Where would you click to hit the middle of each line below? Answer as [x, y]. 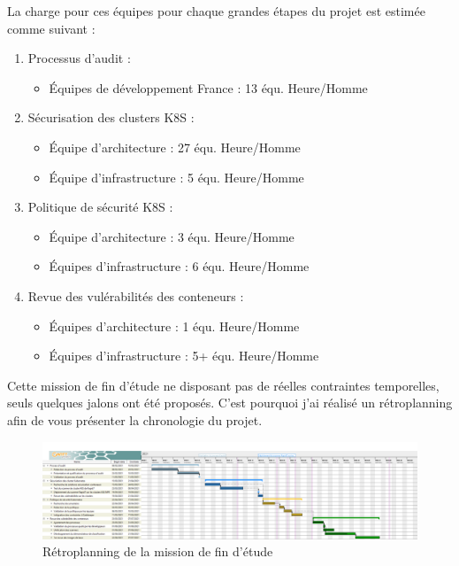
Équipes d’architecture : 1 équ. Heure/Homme [174, 326]
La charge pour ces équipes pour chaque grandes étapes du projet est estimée [216, 11]
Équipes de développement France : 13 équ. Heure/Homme [208, 87]
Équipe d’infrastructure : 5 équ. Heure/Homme [176, 177]
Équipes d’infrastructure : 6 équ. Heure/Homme [179, 266]
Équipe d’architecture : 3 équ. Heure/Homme [172, 236]
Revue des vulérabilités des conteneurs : [136, 295]
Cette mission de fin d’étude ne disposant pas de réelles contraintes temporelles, [223, 385]
